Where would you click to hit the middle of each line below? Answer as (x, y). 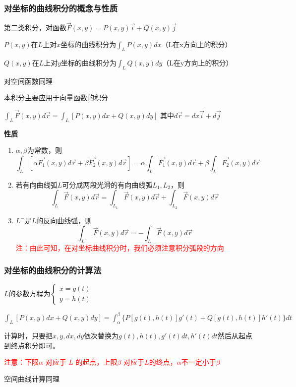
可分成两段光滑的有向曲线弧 (107, 184)
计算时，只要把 (28, 336)
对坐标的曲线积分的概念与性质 (61, 8)
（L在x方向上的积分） (197, 44)
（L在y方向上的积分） (198, 62)
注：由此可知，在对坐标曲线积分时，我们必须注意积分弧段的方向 (120, 248)
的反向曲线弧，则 (64, 220)
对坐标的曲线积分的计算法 (53, 270)
